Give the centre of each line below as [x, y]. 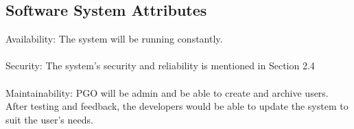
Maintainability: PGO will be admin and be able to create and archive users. [167, 92]
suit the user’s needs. [49, 119]
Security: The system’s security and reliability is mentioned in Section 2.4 [160, 66]
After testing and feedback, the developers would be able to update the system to [177, 106]
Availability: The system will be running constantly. [114, 39]
